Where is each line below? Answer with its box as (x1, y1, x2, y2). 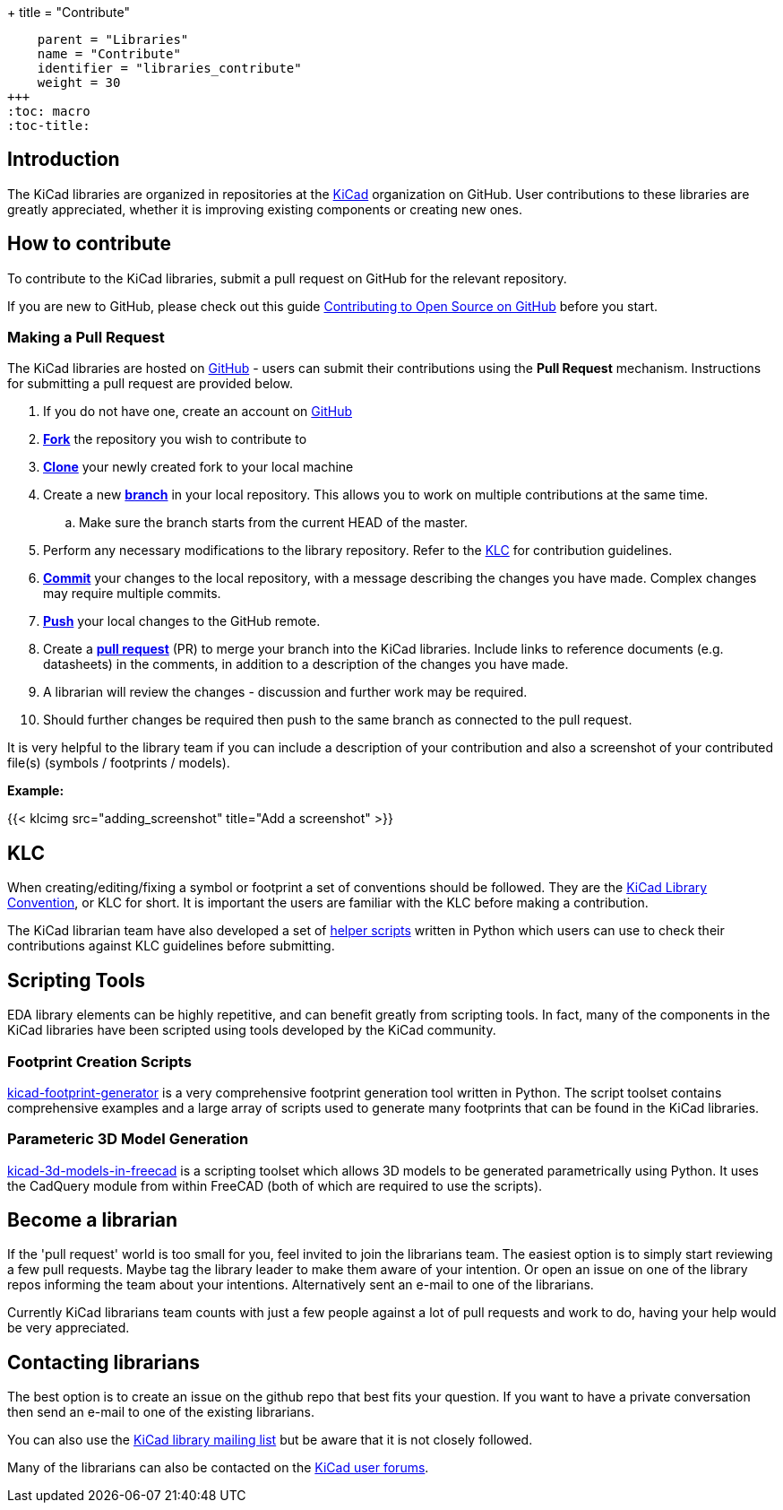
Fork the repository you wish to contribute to (43, 431, 307, 447)
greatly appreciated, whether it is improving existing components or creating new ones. (7, 201, 522, 217)
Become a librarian (7, 1209, 178, 1232)
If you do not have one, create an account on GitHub (43, 404, 353, 420)
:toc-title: (7, 118, 90, 133)
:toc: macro (7, 104, 90, 118)
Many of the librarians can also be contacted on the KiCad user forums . (7, 1460, 429, 1476)
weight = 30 (37, 75, 121, 90)
